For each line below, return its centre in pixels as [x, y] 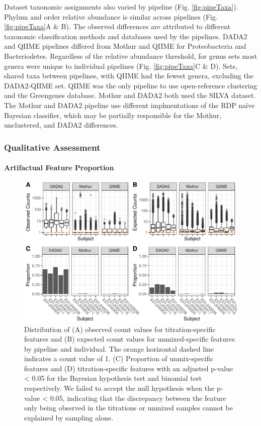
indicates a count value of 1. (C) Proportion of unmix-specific [119, 358]
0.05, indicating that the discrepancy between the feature [138, 398]
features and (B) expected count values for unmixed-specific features [130, 339]
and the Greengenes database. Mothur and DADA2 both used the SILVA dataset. [130, 95]
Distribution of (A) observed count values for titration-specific [120, 329]
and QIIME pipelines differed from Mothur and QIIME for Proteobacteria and [125, 46]
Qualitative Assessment [52, 147]
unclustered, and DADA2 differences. [61, 125]
